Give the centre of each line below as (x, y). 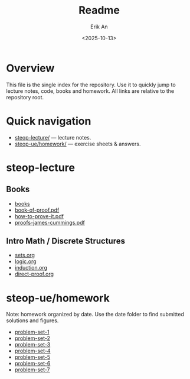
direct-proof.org (34, 274)
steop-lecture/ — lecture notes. (53, 137)
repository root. (25, 97)
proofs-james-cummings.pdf (50, 222)
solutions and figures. (32, 320)
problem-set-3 (32, 345)
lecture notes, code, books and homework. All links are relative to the (90, 91)
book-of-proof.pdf (37, 210)
